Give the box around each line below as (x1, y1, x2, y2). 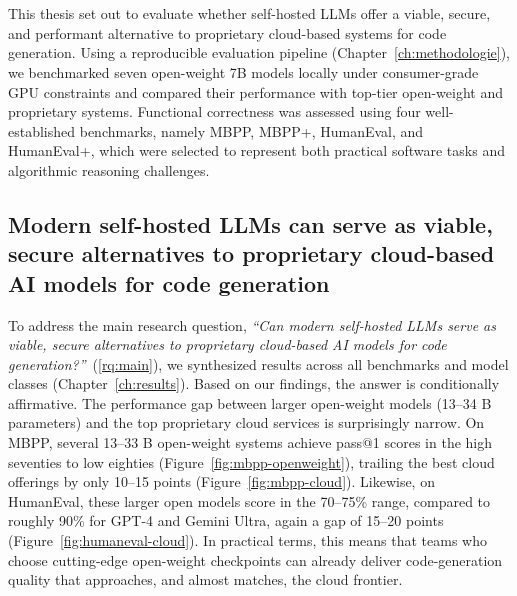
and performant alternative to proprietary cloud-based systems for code (8, 22, 447, 43)
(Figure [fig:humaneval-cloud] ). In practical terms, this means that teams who (8, 530, 487, 551)
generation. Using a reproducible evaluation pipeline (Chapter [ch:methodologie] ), (8, 42, 510, 63)
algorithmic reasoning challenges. (8, 159, 210, 180)
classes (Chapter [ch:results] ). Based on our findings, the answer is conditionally (8, 373, 500, 394)
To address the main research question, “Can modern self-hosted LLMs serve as (8, 314, 496, 335)
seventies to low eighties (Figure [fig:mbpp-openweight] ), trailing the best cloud (8, 451, 495, 472)
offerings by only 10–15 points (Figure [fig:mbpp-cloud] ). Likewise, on (8, 471, 435, 492)
